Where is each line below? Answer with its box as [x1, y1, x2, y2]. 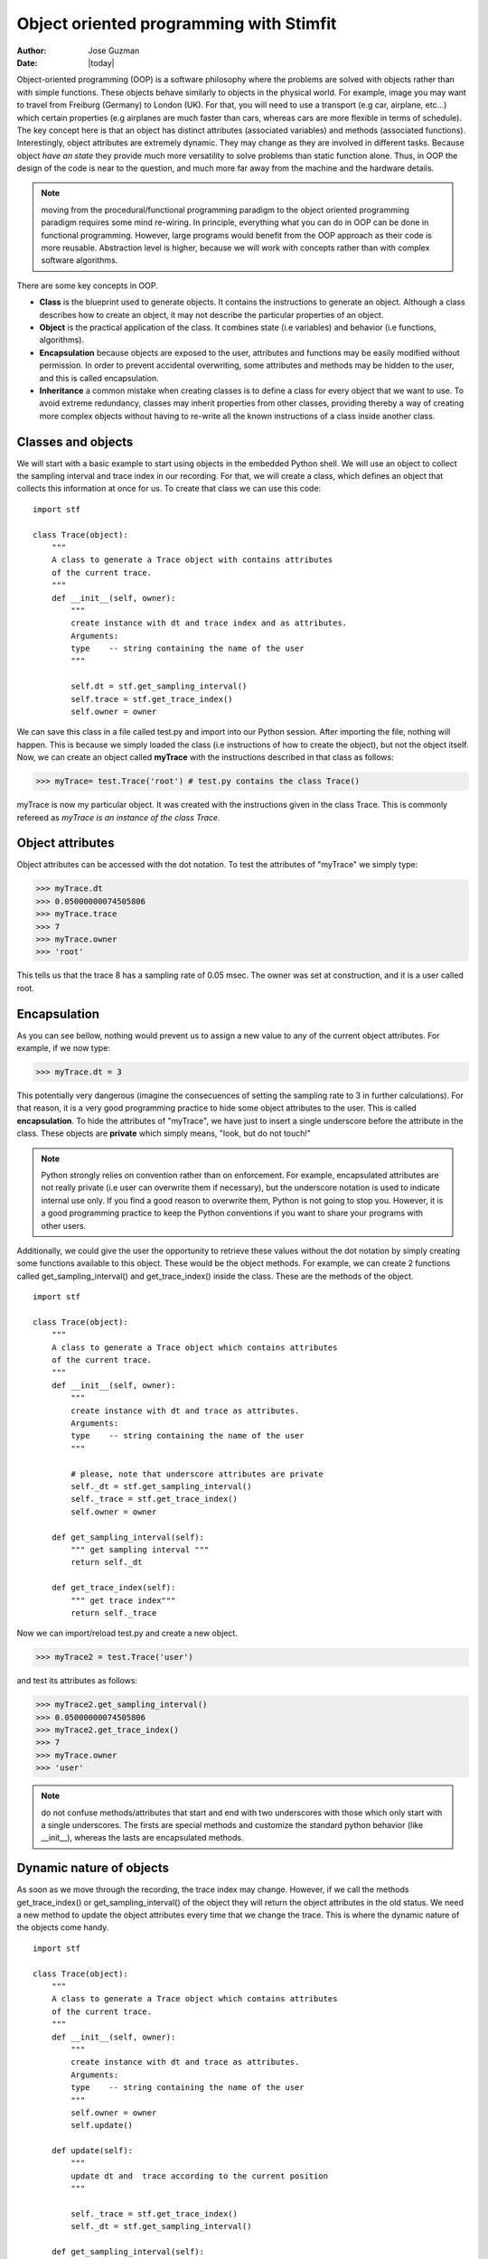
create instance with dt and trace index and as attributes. [70, 618, 348, 628]
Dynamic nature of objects [16, 1861, 169, 1876]
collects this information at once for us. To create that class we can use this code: [16, 483, 322, 494]
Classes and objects [16, 434, 134, 449]
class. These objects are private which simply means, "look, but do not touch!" [16, 1128, 312, 1139]
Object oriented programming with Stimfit [16, 14, 337, 33]
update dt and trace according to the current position [70, 2170, 329, 2181]
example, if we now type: [16, 1043, 110, 1054]
